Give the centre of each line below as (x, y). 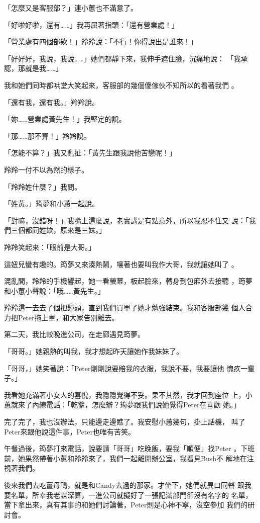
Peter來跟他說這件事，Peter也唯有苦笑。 (70, 431)
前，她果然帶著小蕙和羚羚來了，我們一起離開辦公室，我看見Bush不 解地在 (125, 458)
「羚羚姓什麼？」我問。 (43, 186)
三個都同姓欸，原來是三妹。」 (58, 230)
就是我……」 (44, 68)
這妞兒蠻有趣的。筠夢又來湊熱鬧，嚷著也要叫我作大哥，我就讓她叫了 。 (121, 264)
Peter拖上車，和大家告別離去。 (68, 317)
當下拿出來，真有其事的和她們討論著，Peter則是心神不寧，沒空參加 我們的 (126, 505)
